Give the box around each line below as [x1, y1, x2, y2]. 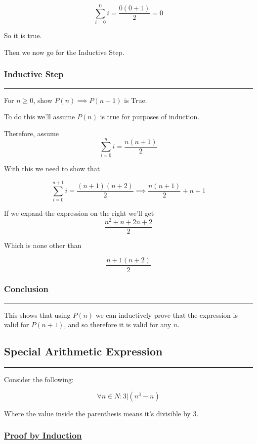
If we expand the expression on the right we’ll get [4, 208, 154, 218]
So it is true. [4, 30, 42, 41]
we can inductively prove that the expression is [95, 309, 238, 320]
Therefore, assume [4, 128, 59, 138]
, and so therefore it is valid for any [64, 319, 171, 330]
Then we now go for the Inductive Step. [4, 47, 125, 57]
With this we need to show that [4, 163, 100, 174]
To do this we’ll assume [4, 111, 75, 122]
